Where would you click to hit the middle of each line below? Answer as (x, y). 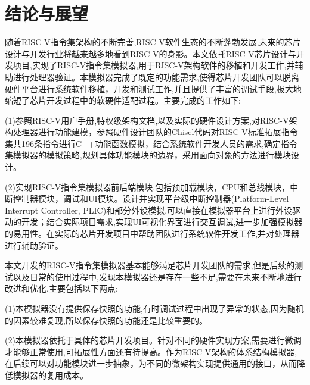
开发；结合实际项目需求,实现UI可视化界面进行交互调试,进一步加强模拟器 (162, 222)
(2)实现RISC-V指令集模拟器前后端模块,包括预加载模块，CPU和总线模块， (148, 187)
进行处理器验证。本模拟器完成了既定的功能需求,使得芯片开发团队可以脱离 (156, 76)
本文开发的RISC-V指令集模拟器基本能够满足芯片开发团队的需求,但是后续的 (150, 265)
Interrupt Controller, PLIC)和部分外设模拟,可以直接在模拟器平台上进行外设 (149, 210)
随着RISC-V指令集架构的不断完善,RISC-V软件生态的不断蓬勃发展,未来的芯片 (153, 42)
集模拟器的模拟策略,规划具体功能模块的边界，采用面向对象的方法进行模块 (148, 155)
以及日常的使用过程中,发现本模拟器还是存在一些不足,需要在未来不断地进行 (157, 276)
